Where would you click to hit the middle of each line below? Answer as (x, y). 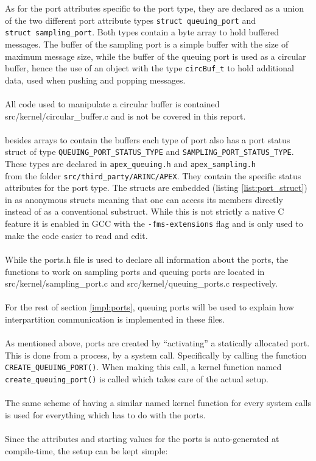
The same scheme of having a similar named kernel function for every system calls (158, 403)
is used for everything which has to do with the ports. (105, 414)
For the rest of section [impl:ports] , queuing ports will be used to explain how (149, 307)
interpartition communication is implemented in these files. (115, 319)
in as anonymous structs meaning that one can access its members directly (144, 199)
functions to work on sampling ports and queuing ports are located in (135, 271)
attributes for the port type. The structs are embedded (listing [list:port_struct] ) (156, 188)
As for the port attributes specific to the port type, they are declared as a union (154, 8)
